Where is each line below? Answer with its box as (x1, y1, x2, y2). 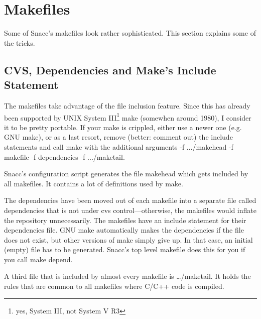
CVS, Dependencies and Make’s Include (4, 62, 216, 77)
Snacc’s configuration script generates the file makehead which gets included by (4, 168, 248, 179)
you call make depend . (4, 254, 73, 264)
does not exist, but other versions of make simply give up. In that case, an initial (4, 234, 253, 245)
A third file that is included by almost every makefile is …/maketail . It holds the (4, 271, 251, 281)
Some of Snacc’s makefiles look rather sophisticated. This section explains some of (4, 28, 256, 38)
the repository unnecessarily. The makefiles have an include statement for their (4, 215, 246, 225)
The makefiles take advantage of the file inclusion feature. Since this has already (4, 100, 250, 111)
